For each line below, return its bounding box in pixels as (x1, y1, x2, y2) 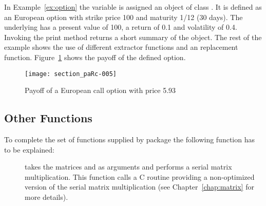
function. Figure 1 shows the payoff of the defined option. (4, 51, 186, 62)
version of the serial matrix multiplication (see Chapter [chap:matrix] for (25, 181, 254, 192)
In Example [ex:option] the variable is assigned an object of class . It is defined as (4, 2, 262, 12)
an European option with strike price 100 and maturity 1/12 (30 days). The (4, 11, 243, 22)
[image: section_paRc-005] (25, 70, 117, 78)
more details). (25, 191, 68, 202)
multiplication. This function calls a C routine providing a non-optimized (25, 171, 255, 182)
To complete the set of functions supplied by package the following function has (4, 134, 255, 145)
